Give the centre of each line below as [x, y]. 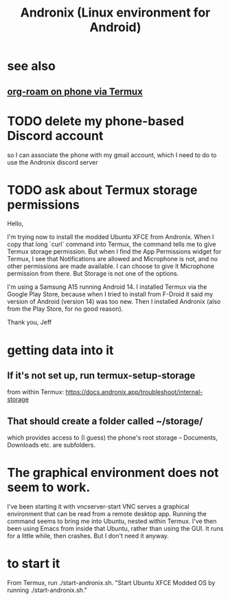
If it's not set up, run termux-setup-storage [101, 376]
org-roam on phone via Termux [75, 91]
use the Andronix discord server [53, 162]
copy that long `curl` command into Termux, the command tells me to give [112, 244]
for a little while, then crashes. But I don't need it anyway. [88, 536]
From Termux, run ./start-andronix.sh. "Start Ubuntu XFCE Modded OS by [111, 583]
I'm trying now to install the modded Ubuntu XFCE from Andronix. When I [111, 237]
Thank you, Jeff [30, 323]
